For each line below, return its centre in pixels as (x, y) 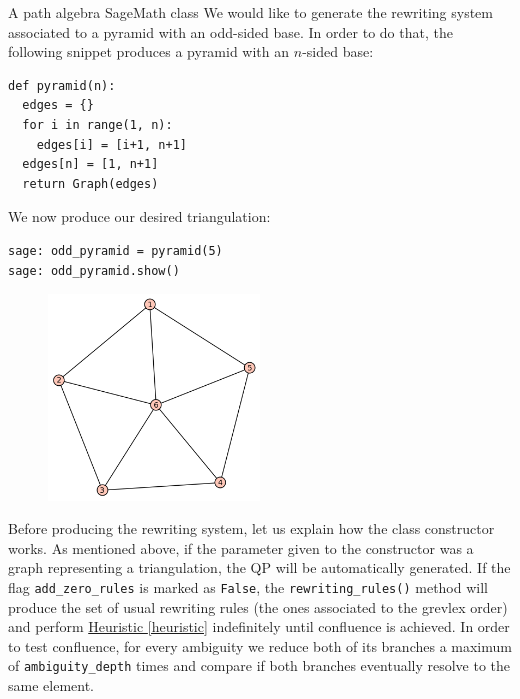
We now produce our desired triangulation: (139, 216)
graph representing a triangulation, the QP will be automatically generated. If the (259, 567)
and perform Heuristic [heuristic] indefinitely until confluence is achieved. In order (259, 626)
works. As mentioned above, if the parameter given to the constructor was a (241, 547)
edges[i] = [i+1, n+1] (111, 144)
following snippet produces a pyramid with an (149, 51)
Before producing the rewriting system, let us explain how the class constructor (251, 528)
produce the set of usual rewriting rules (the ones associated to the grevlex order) (258, 606)
